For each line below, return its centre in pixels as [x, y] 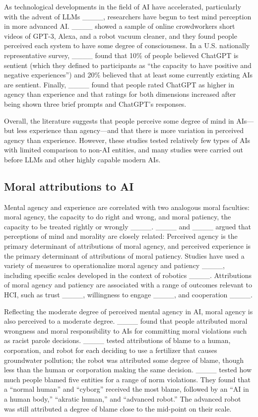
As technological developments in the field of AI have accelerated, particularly [123, 6]
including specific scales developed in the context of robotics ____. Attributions [128, 275]
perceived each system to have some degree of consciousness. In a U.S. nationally [127, 45]
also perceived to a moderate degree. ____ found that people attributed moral [126, 321]
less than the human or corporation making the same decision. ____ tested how [128, 370]
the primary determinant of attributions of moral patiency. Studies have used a [124, 255]
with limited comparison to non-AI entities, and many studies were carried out [124, 150]
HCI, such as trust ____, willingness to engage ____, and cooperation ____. [128, 295]
